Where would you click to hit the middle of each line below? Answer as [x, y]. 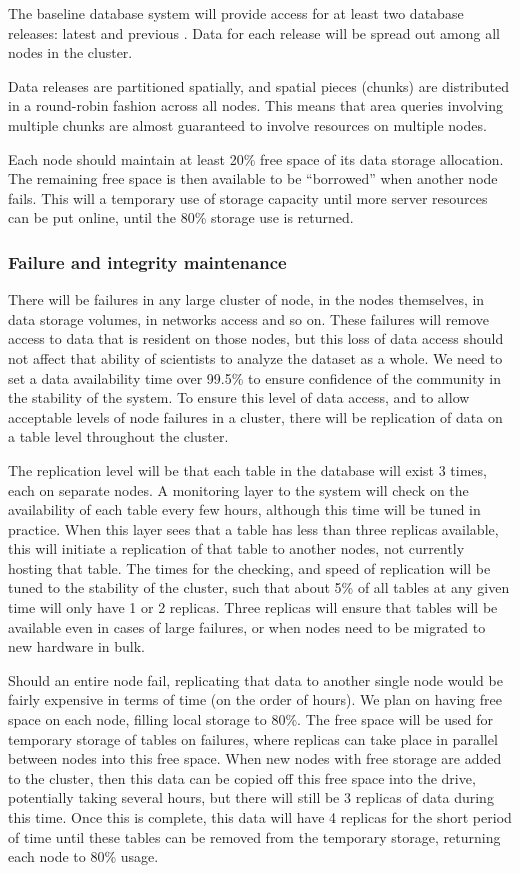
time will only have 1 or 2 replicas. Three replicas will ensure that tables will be [253, 607]
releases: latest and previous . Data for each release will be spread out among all [254, 32]
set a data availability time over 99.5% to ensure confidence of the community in [254, 377]
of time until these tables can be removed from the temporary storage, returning [254, 836]
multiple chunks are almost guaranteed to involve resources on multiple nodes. [247, 124]
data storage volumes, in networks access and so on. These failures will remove [248, 318]
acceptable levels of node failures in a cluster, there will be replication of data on [255, 416]
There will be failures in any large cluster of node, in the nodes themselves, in [246, 299]
